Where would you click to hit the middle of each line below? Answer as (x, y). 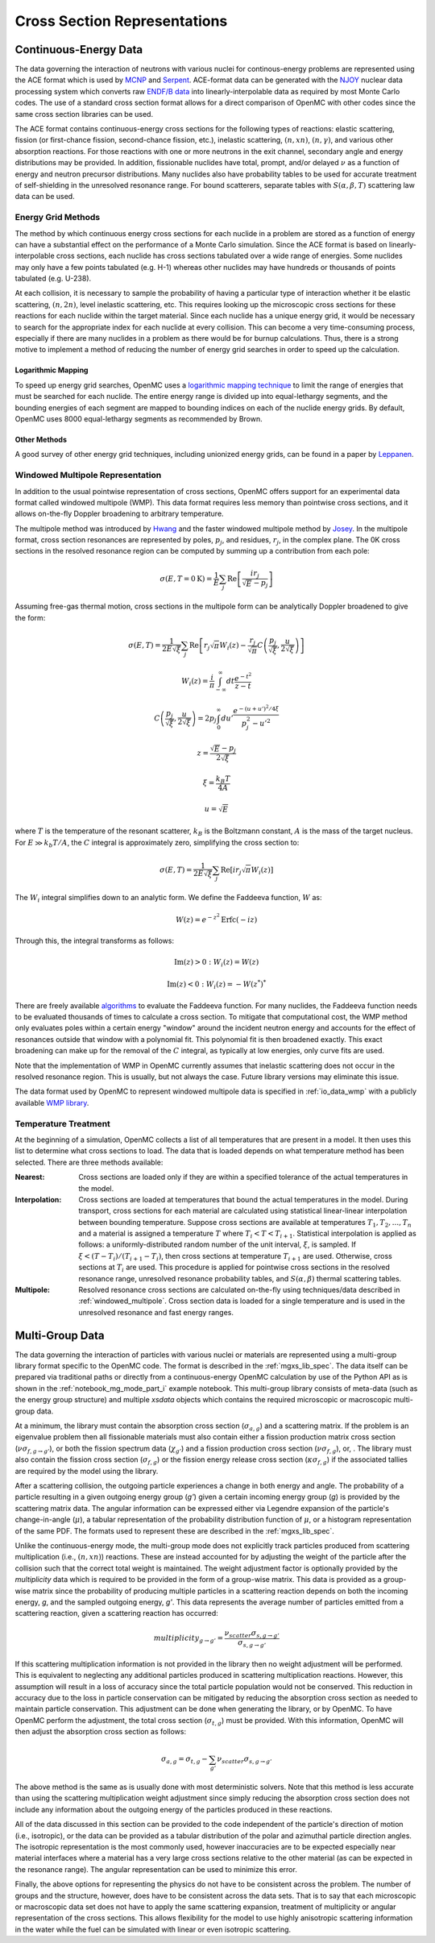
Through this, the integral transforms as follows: (95, 941)
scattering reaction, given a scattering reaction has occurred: (117, 1613)
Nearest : (30, 1177)
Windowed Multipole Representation (88, 475)
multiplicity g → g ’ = (188, 1639)
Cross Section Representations (121, 21)
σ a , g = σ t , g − (185, 1760)
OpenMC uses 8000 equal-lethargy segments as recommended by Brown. (139, 418)
